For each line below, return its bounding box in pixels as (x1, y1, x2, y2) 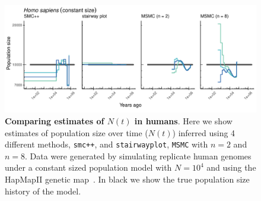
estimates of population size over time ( (5, 126, 148, 139)
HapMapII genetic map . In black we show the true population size (5, 172, 250, 185)
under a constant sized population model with (5, 161, 172, 174)
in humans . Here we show (134, 114, 233, 127)
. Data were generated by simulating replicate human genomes (25, 149, 252, 162)
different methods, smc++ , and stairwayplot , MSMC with (5, 138, 208, 150)
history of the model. (5, 184, 81, 197)
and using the (206, 161, 256, 174)
